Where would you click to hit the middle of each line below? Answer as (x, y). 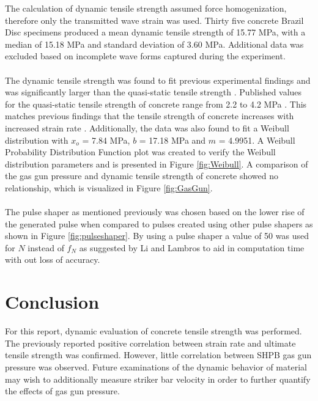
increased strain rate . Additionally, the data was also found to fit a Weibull (147, 127)
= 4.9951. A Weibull (257, 140)
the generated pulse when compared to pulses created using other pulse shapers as (159, 223)
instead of (46, 247)
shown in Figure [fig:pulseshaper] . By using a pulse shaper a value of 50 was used (157, 236)
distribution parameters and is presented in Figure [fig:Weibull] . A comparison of (157, 164)
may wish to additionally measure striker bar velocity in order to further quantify (158, 379)
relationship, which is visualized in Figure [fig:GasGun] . (109, 187)
